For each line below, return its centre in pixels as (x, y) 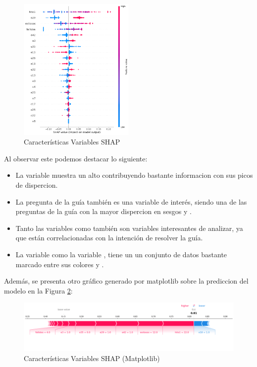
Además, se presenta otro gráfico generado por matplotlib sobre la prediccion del (126, 281)
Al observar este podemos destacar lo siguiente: (76, 158)
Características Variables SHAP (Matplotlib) (92, 358)
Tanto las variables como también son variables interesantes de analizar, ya (129, 228)
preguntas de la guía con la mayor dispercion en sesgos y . (103, 211)
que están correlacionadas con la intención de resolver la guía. (109, 238)
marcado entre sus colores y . (60, 264)
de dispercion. (37, 184)
